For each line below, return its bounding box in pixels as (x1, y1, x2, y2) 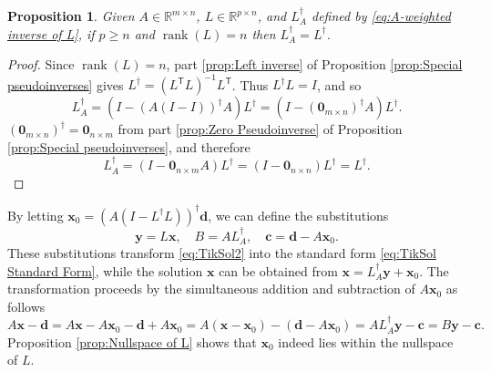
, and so (316, 75, 362, 94)
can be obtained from (219, 261, 338, 280)
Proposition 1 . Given (7, 6, 135, 25)
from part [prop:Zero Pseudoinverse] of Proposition (118, 119, 403, 139)
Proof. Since (7, 55, 75, 74)
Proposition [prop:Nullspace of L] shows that (7, 332, 257, 351)
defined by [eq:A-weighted (311, 6, 451, 25)
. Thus (231, 75, 269, 94)
